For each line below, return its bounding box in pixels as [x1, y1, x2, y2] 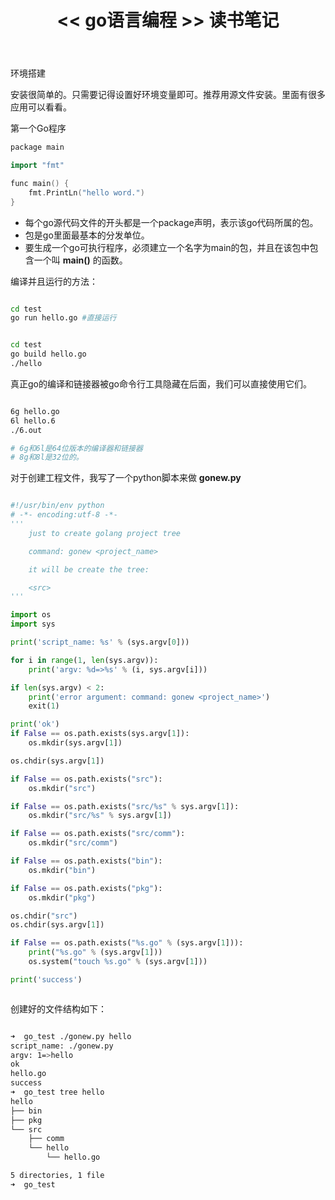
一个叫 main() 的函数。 [33, 254, 128, 266]
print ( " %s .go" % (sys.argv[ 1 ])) [28, 947, 163, 958]
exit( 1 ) [28, 701, 60, 711]
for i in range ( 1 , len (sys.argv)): [10, 655, 159, 665]
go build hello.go [10, 349, 87, 360]
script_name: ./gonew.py [10, 1041, 114, 1051]
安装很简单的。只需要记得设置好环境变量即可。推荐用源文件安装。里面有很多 [10, 89, 326, 101]
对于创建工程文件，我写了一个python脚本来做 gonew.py [10, 472, 242, 484]
